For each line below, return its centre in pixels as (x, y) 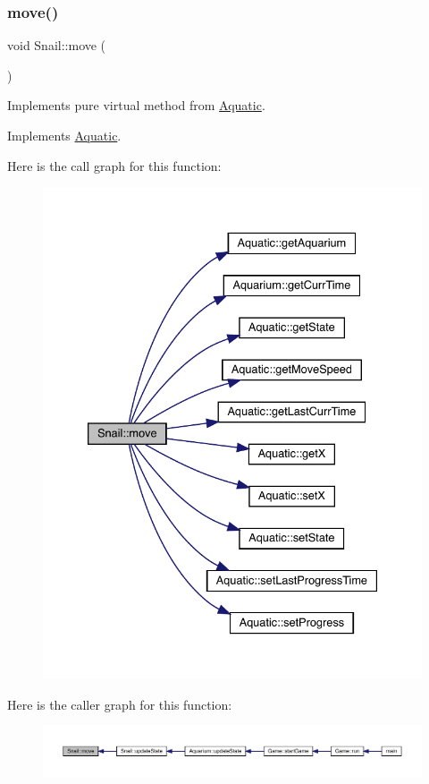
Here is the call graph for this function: (114, 165)
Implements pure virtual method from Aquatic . (136, 105)
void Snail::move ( (57, 45)
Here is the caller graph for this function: (120, 704)
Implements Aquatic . (64, 135)
